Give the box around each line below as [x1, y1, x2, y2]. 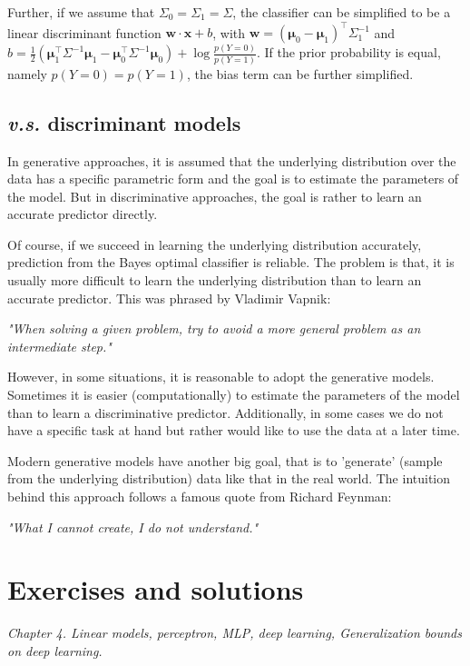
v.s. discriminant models [7, 108, 241, 136]
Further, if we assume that [7, 3, 155, 21]
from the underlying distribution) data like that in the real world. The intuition [7, 469, 451, 488]
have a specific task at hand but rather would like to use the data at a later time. [7, 421, 460, 440]
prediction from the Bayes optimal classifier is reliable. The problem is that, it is [7, 253, 455, 272]
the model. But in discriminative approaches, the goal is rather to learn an [7, 186, 422, 205]
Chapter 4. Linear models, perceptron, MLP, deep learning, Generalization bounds [7, 623, 462, 642]
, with [212, 23, 246, 42]
